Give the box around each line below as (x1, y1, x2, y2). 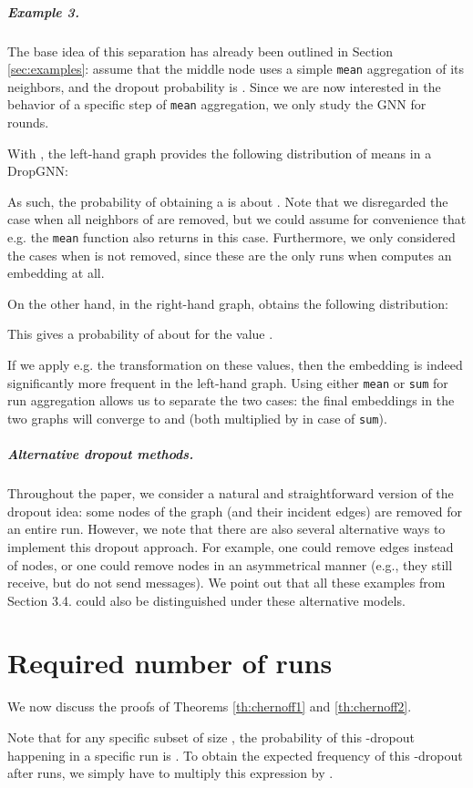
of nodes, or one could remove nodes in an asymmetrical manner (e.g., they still (7, 555, 453, 574)
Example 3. (7, 2, 79, 21)
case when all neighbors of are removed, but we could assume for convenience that (7, 210, 467, 229)
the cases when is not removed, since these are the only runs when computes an (7, 245, 452, 264)
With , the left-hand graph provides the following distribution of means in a (7, 143, 432, 162)
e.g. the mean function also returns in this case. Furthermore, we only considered (7, 228, 456, 247)
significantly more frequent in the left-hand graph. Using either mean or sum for (7, 373, 448, 392)
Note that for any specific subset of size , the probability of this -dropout (7, 728, 415, 746)
